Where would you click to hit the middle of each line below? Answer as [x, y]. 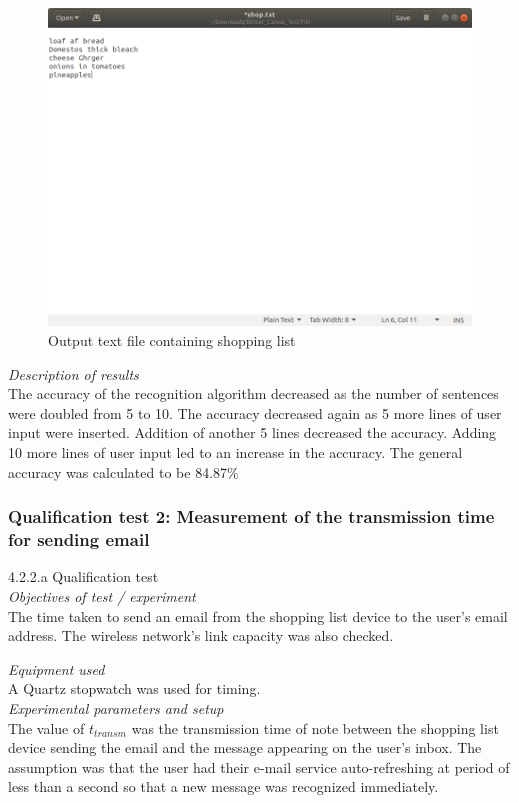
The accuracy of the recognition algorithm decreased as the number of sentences [253, 393]
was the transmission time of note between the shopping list [315, 727]
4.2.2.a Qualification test [83, 576]
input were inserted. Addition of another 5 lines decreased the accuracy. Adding [252, 432]
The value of [46, 727]
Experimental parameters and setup [116, 707]
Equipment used [56, 668]
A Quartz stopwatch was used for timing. [134, 688]
